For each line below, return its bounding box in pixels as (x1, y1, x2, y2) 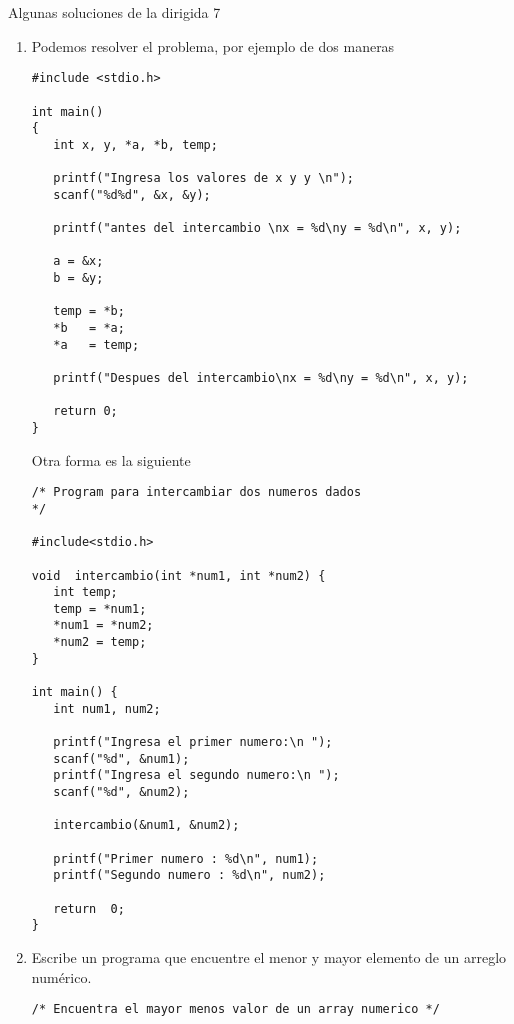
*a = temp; (53, 337, 140, 352)
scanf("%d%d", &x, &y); (53, 187, 211, 202)
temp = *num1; (53, 601, 147, 616)
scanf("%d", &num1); (53, 751, 190, 766)
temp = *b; (53, 304, 125, 319)
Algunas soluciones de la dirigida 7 (8, 2, 221, 22)
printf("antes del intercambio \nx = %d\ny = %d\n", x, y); (53, 221, 462, 236)
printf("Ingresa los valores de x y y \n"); (53, 171, 354, 186)
